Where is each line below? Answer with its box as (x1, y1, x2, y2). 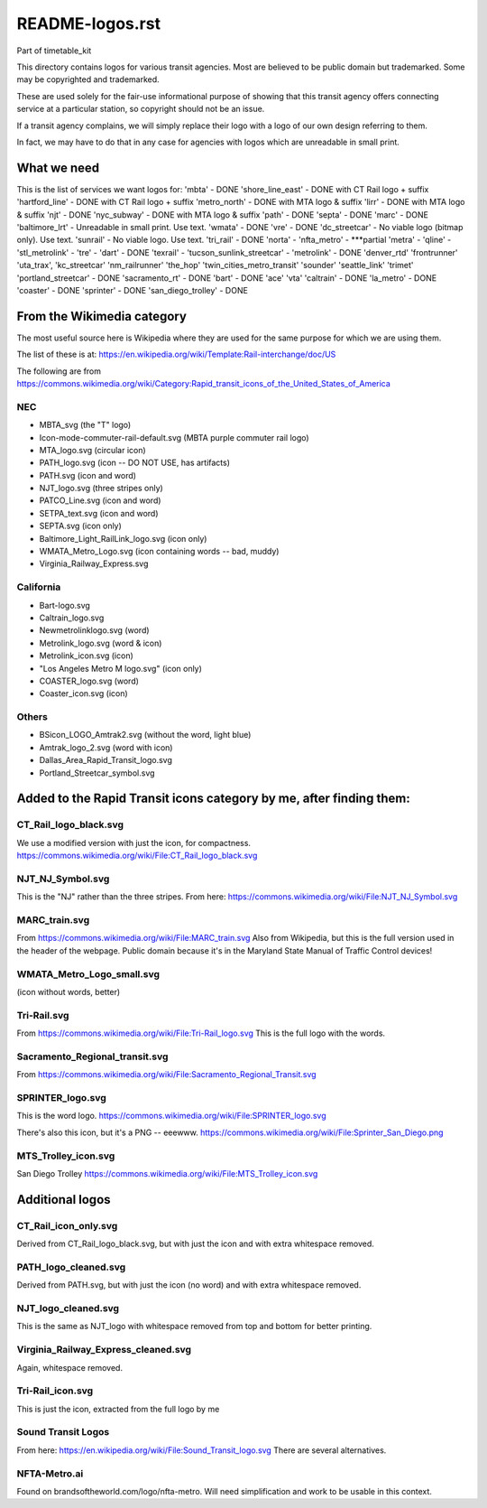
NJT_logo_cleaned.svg (16, 1302, 120, 1314)
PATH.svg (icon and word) (39, 470, 137, 480)
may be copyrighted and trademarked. (16, 74, 160, 85)
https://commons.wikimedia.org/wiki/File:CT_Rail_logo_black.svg (16, 850, 258, 861)
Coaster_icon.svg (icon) (39, 688, 128, 699)
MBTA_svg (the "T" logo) (39, 420, 132, 431)
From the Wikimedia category (16, 308, 187, 324)
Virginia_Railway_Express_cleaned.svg (16, 1344, 192, 1356)
